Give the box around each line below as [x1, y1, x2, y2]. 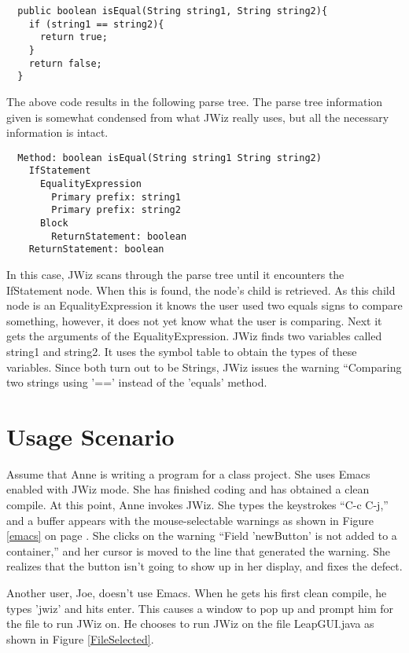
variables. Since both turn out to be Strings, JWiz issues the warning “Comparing [6, 358, 402, 375]
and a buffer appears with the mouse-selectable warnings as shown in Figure [6, 512, 374, 528]
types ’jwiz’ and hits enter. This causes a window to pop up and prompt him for [6, 600, 394, 616]
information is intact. [6, 124, 109, 141]
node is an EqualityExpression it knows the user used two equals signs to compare [6, 297, 403, 314]
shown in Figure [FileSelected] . [6, 630, 154, 647]
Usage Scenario [6, 420, 175, 452]
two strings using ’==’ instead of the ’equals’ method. [6, 374, 267, 391]
